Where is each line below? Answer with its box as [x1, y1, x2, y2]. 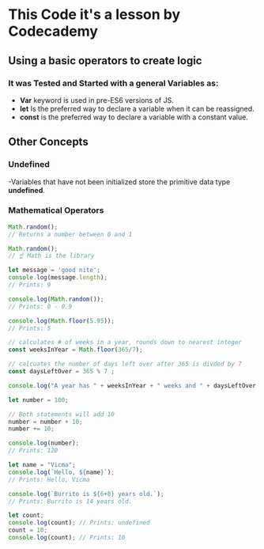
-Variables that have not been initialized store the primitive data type [8, 176, 231, 187]
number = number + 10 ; [8, 418, 83, 426]
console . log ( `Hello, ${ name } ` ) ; [8, 468, 115, 476]
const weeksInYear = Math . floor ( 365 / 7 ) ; [8, 346, 144, 354]
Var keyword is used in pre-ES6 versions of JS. [19, 95, 174, 104]
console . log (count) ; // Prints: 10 [8, 534, 126, 542]
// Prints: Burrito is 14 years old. [8, 497, 133, 505]
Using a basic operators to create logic [8, 54, 202, 67]
